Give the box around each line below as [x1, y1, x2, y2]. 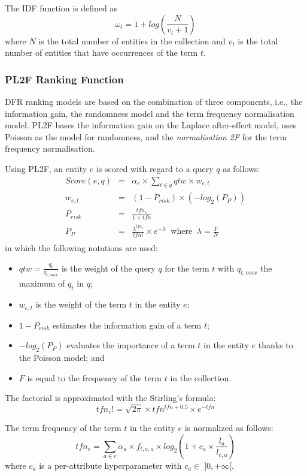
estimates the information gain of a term [52, 318, 202, 331]
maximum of [19, 277, 65, 290]
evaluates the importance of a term [66, 339, 195, 351]
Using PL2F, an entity [5, 162, 87, 174]
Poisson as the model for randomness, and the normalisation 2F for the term [5, 130, 287, 143]
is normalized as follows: [184, 421, 273, 434]
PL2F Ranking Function [5, 71, 124, 86]
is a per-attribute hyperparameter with [39, 459, 182, 471]
